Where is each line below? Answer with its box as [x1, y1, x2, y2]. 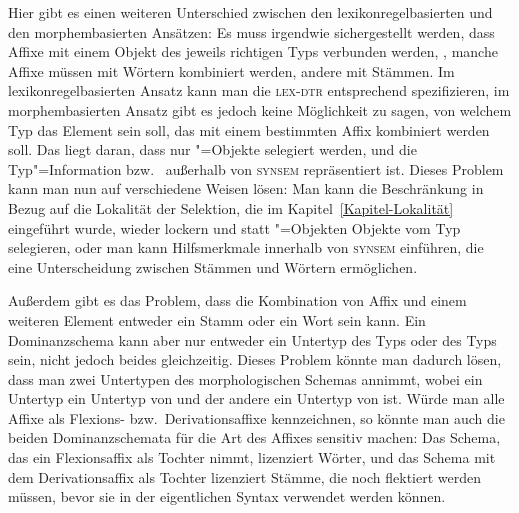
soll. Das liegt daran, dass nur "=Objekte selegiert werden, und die [8, 139, 417, 160]
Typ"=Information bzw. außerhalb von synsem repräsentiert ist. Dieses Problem [8, 158, 504, 179]
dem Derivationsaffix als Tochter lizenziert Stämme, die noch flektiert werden [8, 466, 482, 487]
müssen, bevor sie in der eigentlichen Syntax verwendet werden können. [8, 486, 446, 507]
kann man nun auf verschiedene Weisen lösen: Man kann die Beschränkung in [8, 178, 484, 199]
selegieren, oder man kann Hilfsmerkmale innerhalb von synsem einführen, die [8, 237, 484, 258]
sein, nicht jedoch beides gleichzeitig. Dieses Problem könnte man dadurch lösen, [8, 349, 502, 370]
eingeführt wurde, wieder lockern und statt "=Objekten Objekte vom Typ [8, 217, 461, 238]
